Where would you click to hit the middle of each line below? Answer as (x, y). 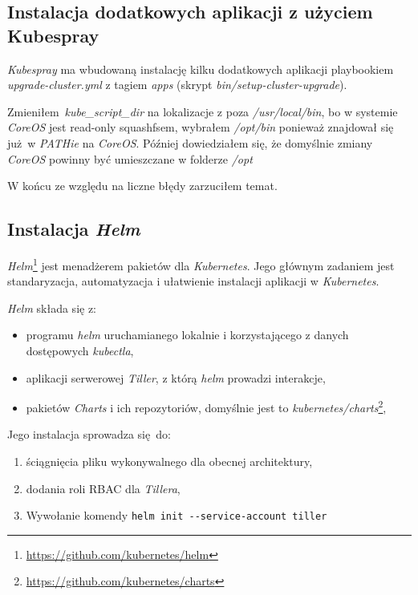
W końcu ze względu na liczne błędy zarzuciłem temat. (142, 186)
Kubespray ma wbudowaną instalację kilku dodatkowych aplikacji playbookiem (201, 69)
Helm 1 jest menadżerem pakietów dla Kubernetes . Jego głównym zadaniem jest (201, 264)
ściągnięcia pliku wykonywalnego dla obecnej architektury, (169, 461)
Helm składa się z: (52, 308)
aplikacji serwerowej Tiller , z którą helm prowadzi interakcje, (176, 377)
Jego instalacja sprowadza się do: (89, 434)
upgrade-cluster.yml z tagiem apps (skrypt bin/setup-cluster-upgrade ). (177, 85)
